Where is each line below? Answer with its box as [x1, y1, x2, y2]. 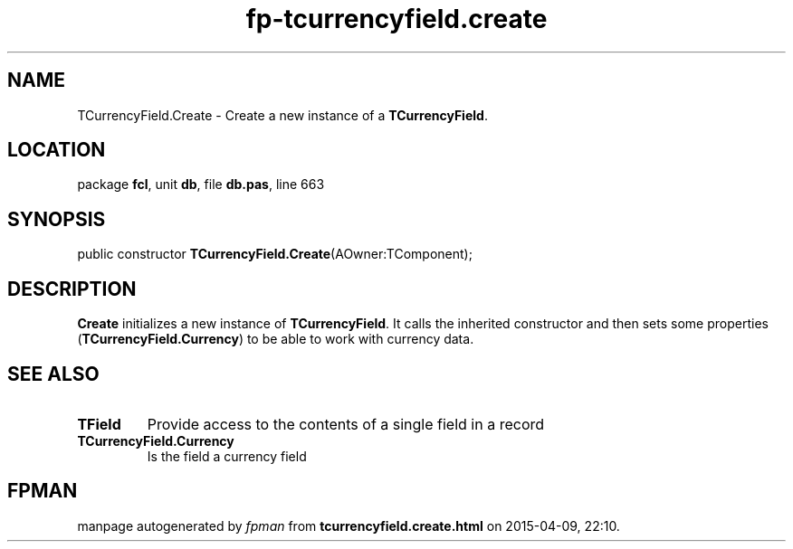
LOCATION [7, 138, 106, 162]
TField [77, 414, 121, 433]
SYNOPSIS [7, 207, 106, 231]
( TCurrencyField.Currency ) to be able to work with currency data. [77, 331, 474, 347]
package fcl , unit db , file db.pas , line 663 [77, 176, 325, 193]
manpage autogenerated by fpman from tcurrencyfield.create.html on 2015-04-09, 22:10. [77, 517, 620, 534]
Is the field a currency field [147, 448, 307, 464]
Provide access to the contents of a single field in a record [147, 414, 545, 433]
